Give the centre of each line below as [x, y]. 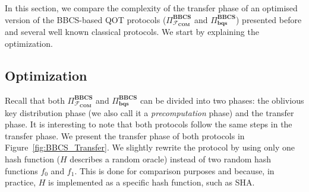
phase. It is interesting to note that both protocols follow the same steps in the [149, 124]
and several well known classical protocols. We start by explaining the [132, 32]
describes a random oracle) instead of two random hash [171, 159]
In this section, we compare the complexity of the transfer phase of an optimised [151, 8]
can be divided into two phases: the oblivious [222, 100]
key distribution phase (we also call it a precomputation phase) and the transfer [149, 112]
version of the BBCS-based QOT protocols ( [86, 19]
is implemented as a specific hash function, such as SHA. [152, 182]
